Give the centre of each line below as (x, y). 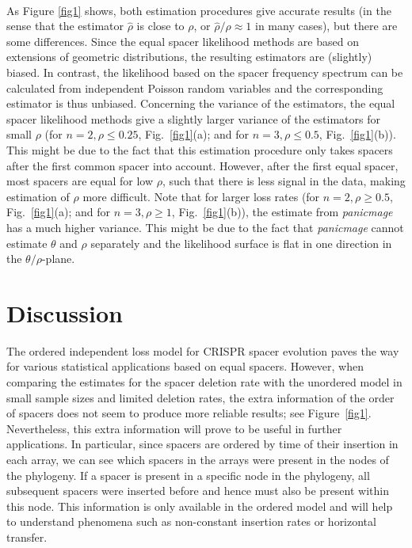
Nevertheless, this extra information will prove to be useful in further (174, 428)
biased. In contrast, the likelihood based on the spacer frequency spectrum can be (205, 72)
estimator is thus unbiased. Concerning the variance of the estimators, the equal (201, 103)
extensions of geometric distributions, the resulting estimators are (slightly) (189, 57)
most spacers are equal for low (80, 181)
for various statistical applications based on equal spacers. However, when (185, 366)
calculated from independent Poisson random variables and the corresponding (195, 88)
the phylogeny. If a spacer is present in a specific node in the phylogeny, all (188, 475)
